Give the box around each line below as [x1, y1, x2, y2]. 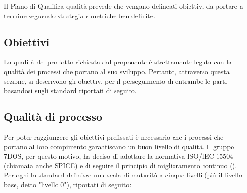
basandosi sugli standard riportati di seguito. [4, 85, 137, 96]
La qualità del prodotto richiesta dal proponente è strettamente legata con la [4, 57, 232, 67]
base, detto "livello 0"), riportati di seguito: [4, 179, 131, 189]
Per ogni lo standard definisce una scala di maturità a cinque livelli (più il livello [4, 170, 242, 180]
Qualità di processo [4, 109, 102, 124]
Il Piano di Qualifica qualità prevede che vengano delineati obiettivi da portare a [4, 1, 243, 11]
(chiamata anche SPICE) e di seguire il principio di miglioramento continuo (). [4, 160, 237, 170]
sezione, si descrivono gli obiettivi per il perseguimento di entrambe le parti [4, 76, 227, 86]
